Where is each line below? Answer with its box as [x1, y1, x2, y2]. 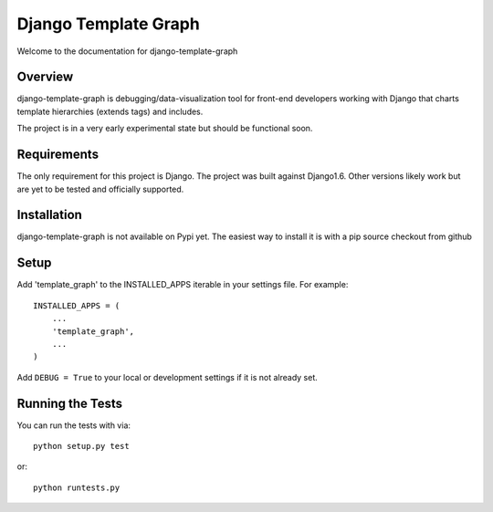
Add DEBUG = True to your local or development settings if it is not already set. [16, 371, 319, 382]
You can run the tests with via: [16, 420, 131, 431]
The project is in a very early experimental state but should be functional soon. [16, 123, 313, 134]
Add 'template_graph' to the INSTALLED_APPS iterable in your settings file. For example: [16, 279, 349, 290]
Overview [16, 69, 74, 85]
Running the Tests [16, 395, 123, 411]
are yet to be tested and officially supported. [16, 183, 184, 194]
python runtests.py [33, 482, 121, 493]
